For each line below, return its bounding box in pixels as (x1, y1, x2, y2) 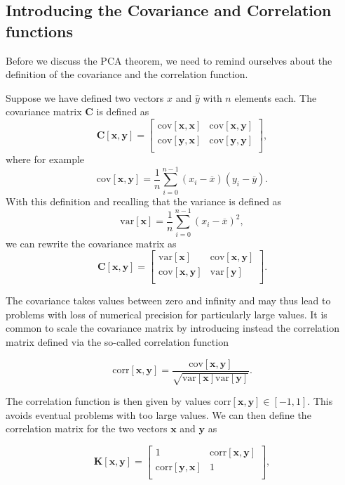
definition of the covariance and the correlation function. (6, 67, 248, 82)
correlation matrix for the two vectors (6, 421, 168, 436)
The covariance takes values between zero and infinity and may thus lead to (6, 293, 331, 308)
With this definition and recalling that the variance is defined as (6, 193, 282, 208)
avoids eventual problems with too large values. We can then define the (6, 407, 311, 422)
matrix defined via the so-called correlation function (6, 334, 229, 349)
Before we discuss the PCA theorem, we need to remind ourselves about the (6, 53, 332, 67)
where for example (6, 152, 85, 167)
